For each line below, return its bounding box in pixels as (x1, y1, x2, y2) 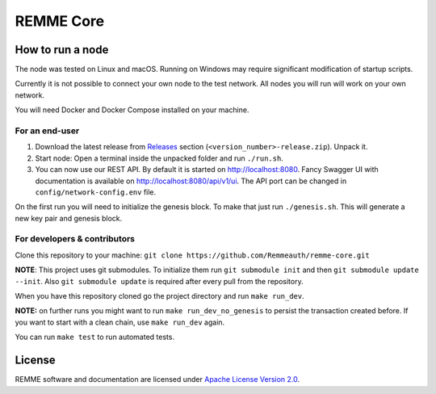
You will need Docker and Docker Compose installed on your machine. (15, 105, 249, 115)
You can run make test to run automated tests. (15, 332, 175, 342)
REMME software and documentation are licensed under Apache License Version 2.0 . (15, 375, 300, 384)
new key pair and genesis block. (15, 213, 123, 223)
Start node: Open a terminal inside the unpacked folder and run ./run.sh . (35, 153, 284, 163)
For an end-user (15, 125, 80, 136)
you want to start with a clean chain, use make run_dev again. (15, 317, 225, 327)
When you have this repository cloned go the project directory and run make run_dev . (15, 291, 304, 301)
